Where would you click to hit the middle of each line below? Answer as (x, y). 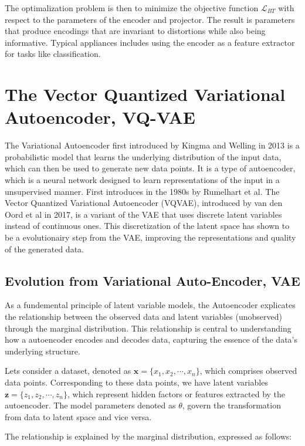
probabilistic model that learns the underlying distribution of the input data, (143, 156)
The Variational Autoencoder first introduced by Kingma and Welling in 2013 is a (152, 145)
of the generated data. (44, 249)
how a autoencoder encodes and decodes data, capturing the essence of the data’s (151, 339)
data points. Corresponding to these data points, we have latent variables (136, 382)
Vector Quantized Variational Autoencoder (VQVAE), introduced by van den (144, 203)
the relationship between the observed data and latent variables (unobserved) (143, 317)
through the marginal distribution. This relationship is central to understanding (148, 328)
